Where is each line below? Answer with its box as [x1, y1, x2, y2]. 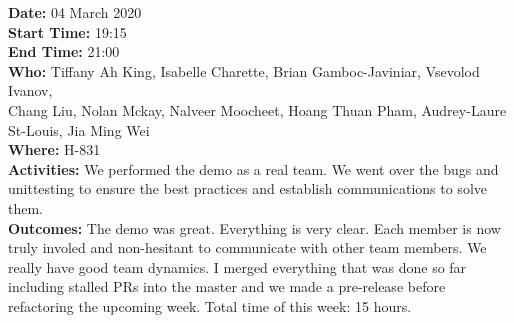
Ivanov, [8, 80, 53, 101]
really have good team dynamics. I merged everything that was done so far [8, 256, 467, 277]
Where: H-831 [8, 139, 101, 160]
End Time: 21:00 [8, 41, 120, 62]
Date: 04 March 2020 [8, 2, 142, 22]
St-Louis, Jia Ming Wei [8, 119, 150, 140]
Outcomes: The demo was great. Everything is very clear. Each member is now [8, 217, 501, 238]
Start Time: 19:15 [8, 21, 127, 42]
